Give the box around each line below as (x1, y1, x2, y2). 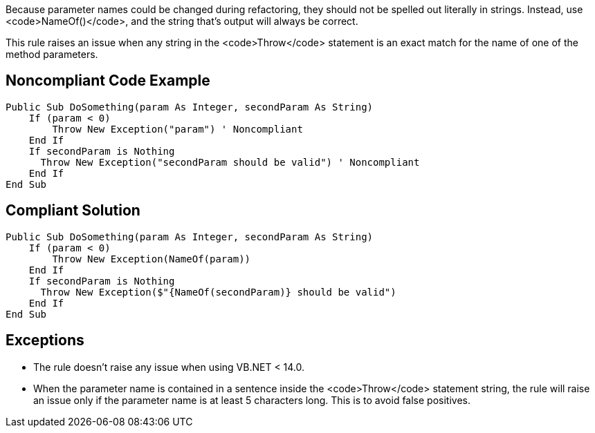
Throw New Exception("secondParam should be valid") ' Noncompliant (40, 156, 420, 168)
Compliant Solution (6, 202, 140, 220)
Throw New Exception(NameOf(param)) (52, 253, 251, 264)
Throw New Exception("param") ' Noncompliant (52, 123, 303, 135)
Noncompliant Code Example (6, 72, 210, 90)
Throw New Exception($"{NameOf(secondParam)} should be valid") (40, 286, 396, 298)
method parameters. (6, 48, 98, 60)
